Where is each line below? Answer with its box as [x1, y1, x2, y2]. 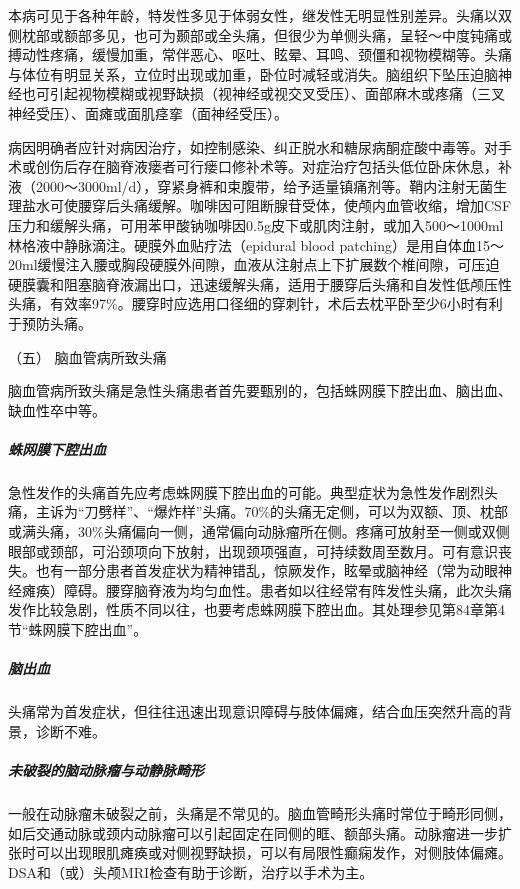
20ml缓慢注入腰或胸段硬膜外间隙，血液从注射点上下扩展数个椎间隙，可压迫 [8, 254, 500, 275]
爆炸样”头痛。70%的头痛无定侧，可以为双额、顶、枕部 [153, 501, 509, 522]
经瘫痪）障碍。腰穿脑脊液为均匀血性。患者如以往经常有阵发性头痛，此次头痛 [8, 579, 512, 600]
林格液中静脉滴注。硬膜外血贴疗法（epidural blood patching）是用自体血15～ [8, 234, 504, 255]
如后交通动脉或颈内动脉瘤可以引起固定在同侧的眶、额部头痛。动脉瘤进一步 [8, 822, 498, 843]
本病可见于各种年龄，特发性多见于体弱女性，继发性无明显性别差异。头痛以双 [8, 5, 512, 25]
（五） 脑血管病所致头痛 [8, 346, 167, 367]
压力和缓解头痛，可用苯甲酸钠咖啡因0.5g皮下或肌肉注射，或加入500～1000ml [8, 214, 504, 235]
